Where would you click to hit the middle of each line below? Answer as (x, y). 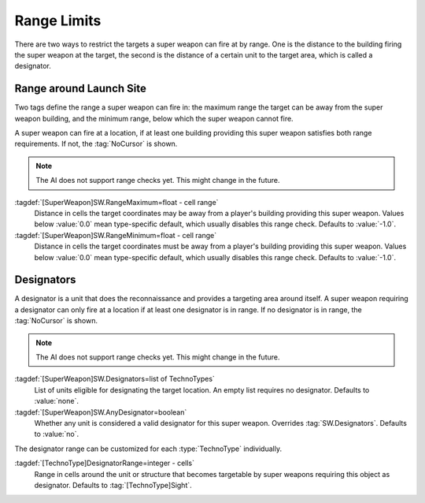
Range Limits (58, 20)
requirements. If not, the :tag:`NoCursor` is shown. (96, 144)
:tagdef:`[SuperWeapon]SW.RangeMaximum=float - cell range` (116, 202)
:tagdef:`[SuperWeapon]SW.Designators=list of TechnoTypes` (115, 379)
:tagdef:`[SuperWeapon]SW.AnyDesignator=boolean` (101, 412)
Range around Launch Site (81, 89)
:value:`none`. (56, 401)
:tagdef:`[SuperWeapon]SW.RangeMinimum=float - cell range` (116, 235)
